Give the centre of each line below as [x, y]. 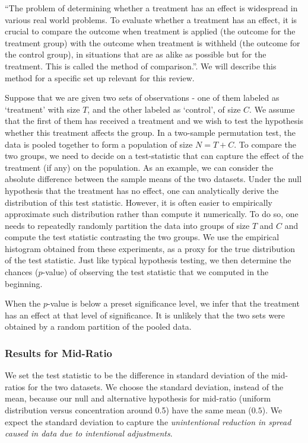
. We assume [272, 109]
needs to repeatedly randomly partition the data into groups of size [127, 225]
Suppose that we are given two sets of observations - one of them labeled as [142, 98]
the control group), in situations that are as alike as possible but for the [136, 54]
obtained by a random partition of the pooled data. [98, 326]
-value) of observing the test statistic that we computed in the [155, 272]
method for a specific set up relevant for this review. [100, 77]
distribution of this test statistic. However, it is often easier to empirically [139, 202]
